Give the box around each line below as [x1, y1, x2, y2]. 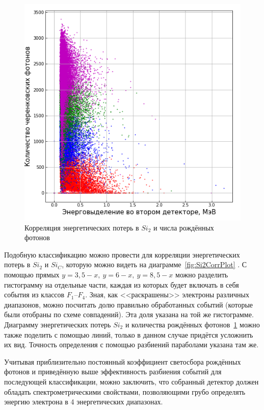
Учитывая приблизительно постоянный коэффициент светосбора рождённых [4, 356, 241, 367]
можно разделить [175, 269, 228, 279]
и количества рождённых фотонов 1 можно [125, 319, 260, 329]
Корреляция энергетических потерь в [24, 222, 139, 233]
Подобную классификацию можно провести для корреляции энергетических [4, 249, 240, 260]
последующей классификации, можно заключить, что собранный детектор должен [4, 376, 259, 387]
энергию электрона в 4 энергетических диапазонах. [4, 396, 163, 407]
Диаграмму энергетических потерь [4, 319, 111, 329]
